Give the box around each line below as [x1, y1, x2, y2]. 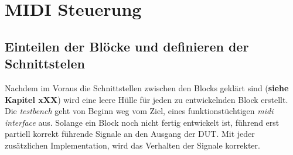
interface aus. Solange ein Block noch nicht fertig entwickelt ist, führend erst [5, 116, 280, 128]
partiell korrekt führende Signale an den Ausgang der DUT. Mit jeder [5, 128, 255, 140]
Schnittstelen [5, 54, 85, 73]
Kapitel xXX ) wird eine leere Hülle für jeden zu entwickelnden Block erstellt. [5, 93, 288, 105]
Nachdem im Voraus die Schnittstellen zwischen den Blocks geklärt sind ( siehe [5, 81, 289, 94]
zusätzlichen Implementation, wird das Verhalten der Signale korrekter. [5, 139, 260, 151]
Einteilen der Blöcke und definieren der [5, 37, 249, 55]
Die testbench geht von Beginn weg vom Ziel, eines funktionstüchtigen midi [5, 105, 274, 117]
